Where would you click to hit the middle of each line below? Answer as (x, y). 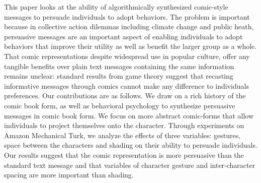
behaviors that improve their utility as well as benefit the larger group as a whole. (130, 46)
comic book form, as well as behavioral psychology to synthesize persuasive (120, 105)
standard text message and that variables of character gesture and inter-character (130, 165)
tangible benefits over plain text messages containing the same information (119, 66)
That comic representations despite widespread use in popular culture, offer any (127, 56)
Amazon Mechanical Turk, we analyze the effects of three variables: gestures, (122, 135)
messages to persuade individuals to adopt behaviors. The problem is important (127, 16)
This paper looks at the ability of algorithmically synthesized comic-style (116, 7)
